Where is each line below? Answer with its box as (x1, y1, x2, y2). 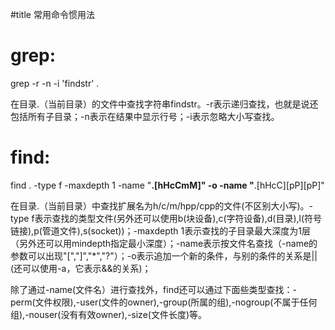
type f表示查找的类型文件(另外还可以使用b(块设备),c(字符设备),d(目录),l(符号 (10, 212, 323, 224)
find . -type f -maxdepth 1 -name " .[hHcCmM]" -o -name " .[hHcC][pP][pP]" (10, 179, 325, 191)
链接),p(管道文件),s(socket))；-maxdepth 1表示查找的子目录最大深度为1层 (10, 224, 311, 237)
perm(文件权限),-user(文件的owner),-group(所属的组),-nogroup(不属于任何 (10, 296, 318, 308)
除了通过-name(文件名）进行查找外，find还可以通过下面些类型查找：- (10, 283, 297, 295)
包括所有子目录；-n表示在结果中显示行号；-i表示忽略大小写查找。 (10, 110, 280, 122)
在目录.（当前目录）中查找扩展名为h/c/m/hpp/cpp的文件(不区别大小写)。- (10, 199, 313, 212)
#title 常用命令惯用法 (10, 9, 95, 20)
